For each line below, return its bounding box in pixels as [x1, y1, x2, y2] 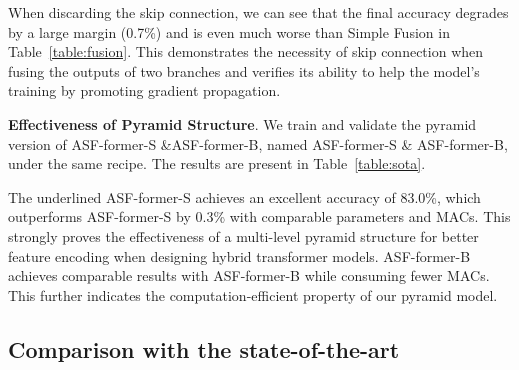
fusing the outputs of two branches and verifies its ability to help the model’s [8, 60, 480, 81]
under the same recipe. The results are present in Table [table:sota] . [8, 153, 426, 174]
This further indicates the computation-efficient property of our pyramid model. [8, 284, 498, 305]
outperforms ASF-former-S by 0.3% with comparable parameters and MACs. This [8, 206, 511, 227]
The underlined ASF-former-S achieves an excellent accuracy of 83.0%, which [8, 186, 481, 207]
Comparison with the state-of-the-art [8, 333, 400, 364]
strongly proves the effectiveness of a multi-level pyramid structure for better [8, 225, 479, 246]
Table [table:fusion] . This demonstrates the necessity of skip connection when [8, 41, 484, 62]
